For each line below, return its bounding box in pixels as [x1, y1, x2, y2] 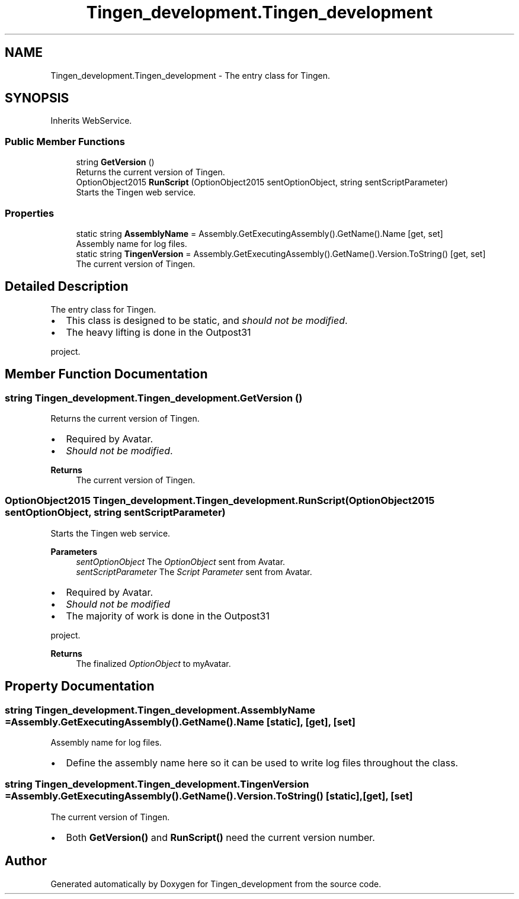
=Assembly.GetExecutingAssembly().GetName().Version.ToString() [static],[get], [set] [5, 790, 413, 802]
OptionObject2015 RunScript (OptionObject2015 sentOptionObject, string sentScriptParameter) [76, 177, 448, 188]
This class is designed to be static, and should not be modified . [66, 314, 348, 326]
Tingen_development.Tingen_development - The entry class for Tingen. [50, 70, 330, 81]
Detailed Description [5, 279, 129, 294]
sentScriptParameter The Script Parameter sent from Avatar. [76, 566, 312, 577]
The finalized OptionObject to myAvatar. [76, 658, 231, 669]
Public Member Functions [5, 135, 125, 147]
